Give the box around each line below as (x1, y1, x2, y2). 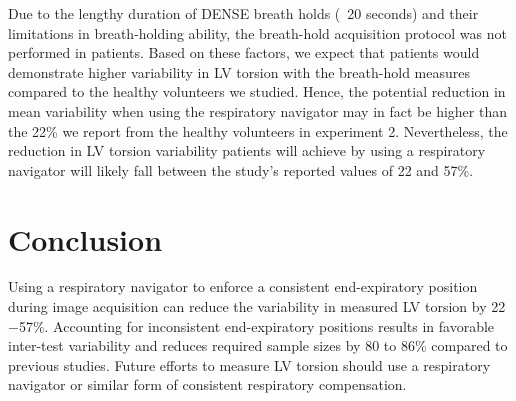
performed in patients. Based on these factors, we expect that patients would (8, 42, 480, 63)
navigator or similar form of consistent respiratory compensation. (8, 374, 407, 395)
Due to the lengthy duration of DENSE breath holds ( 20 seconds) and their (8, 3, 479, 23)
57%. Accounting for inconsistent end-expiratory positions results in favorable (18, 315, 495, 336)
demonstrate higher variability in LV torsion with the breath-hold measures (8, 61, 470, 82)
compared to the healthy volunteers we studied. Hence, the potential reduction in (8, 81, 506, 102)
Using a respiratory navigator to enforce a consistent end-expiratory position (8, 276, 478, 297)
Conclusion (8, 218, 163, 259)
